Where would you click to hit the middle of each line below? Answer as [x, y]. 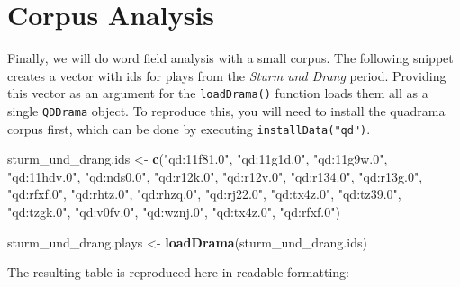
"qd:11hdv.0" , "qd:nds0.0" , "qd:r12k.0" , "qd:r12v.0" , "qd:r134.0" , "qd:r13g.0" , [215, 176]
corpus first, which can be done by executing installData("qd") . [189, 128]
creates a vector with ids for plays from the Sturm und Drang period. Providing [227, 75]
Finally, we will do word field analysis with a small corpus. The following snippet [230, 58]
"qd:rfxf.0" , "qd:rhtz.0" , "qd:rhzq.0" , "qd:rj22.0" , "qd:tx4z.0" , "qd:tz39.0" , [204, 194]
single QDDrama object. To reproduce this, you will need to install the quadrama [226, 110]
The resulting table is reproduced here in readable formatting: [178, 272]
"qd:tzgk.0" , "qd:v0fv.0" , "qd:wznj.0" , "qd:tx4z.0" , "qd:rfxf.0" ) [174, 212]
